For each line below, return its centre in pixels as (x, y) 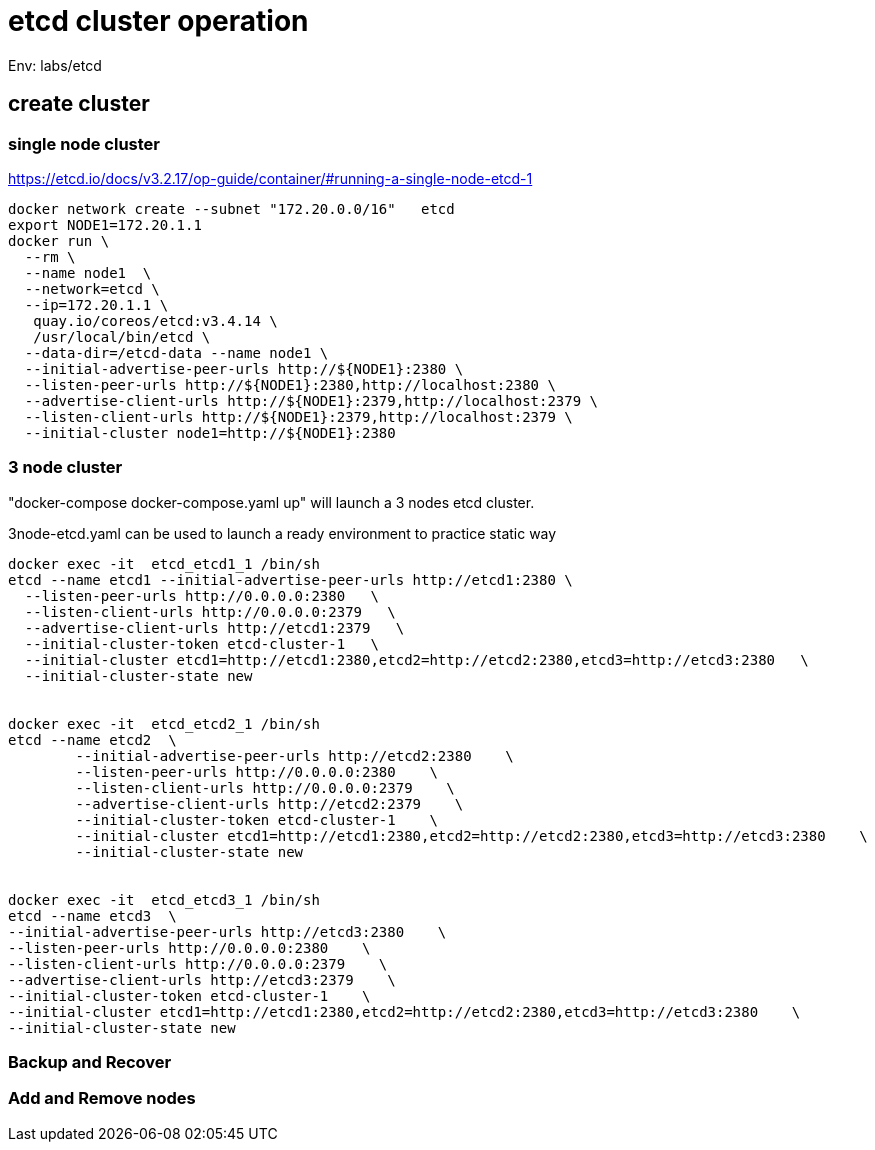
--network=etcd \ (92, 288)
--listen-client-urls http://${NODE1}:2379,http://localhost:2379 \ (298, 416)
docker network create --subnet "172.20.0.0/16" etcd (231, 208)
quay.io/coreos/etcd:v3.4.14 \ (155, 320)
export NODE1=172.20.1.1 (105, 224)
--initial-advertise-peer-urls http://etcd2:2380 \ (294, 755)
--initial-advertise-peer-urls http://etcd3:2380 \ (227, 931)
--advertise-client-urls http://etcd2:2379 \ (269, 803)
